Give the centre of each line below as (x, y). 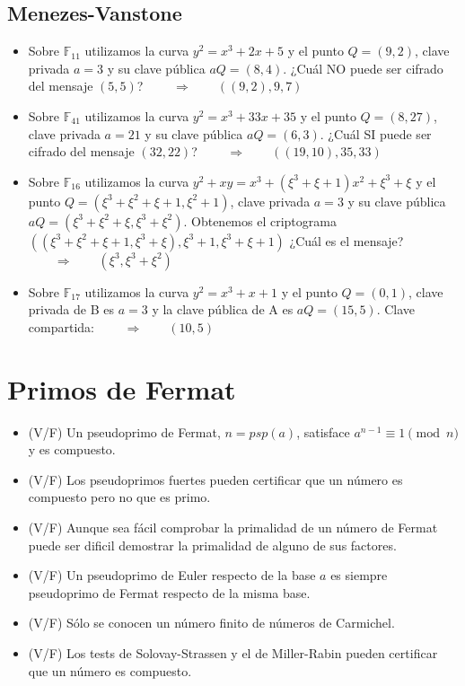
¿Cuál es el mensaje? (347, 240)
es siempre (359, 575)
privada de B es (71, 309)
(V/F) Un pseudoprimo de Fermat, (124, 431)
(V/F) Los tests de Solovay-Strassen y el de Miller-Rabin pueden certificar (233, 653)
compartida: (61, 326)
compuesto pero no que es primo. (119, 497)
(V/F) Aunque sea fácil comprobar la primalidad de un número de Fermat (233, 528)
